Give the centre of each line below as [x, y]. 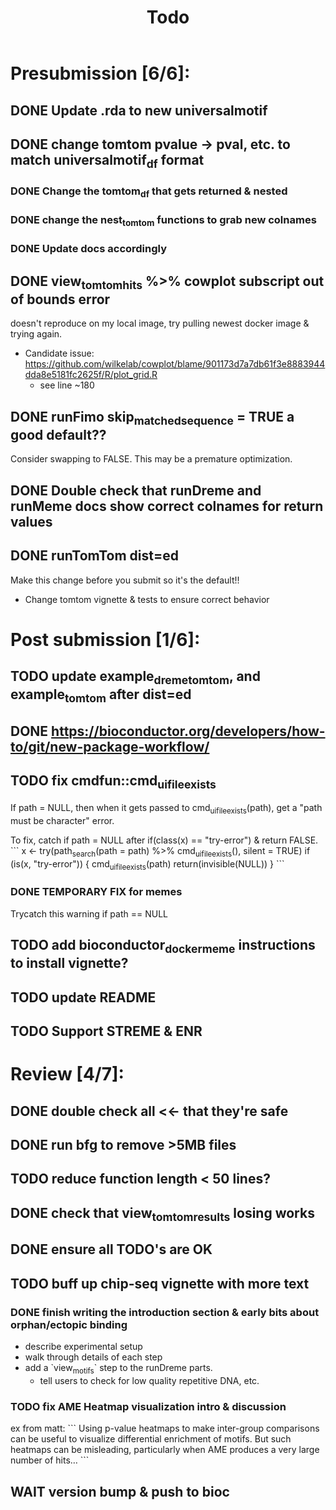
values [31, 521]
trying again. [36, 334]
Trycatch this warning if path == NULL [89, 913]
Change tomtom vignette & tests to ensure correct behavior [147, 599]
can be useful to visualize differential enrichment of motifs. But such [151, 1439]
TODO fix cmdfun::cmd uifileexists [113, 782]
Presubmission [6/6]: [100, 73]
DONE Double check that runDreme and [136, 490]
